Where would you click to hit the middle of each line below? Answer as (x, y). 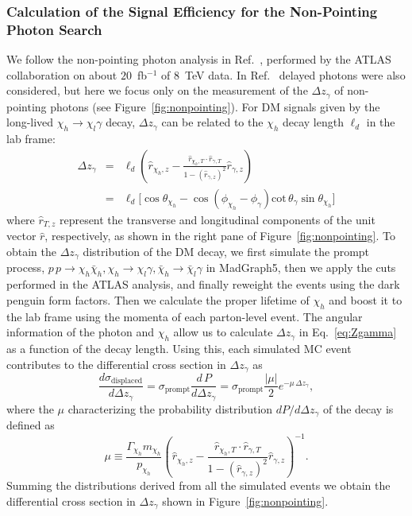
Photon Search (54, 29)
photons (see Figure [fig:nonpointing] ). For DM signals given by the (215, 106)
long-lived (30, 122)
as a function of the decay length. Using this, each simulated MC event (179, 348)
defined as (31, 425)
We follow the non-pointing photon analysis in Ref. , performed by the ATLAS (199, 59)
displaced (127, 381)
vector (21, 236)
